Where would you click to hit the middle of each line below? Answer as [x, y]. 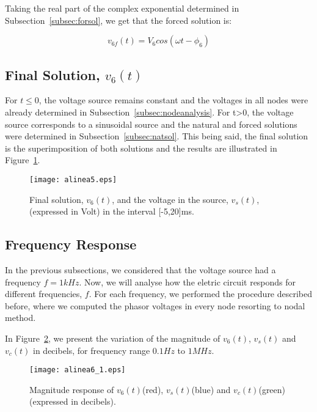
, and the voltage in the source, [170, 199]
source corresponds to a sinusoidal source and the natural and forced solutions [151, 124]
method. [20, 318]
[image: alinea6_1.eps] [78, 370]
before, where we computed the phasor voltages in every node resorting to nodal [155, 305]
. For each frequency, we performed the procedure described [201, 294]
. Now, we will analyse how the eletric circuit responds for [188, 281]
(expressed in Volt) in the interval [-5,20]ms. [112, 211]
